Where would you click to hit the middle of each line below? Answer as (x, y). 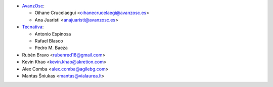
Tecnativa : (33, 27)
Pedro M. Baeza (51, 48)
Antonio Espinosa (53, 34)
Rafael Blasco (49, 40)
